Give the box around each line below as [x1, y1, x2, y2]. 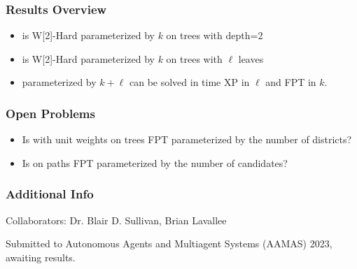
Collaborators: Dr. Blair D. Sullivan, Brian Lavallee [6, 212, 227, 227]
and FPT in [265, 75, 316, 89]
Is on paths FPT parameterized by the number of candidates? [22, 155, 288, 170]
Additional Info [6, 185, 94, 203]
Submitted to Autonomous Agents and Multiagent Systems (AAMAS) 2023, [6, 236, 332, 251]
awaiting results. [6, 249, 76, 264]
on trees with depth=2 [166, 28, 263, 43]
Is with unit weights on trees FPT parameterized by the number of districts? [22, 132, 352, 147]
